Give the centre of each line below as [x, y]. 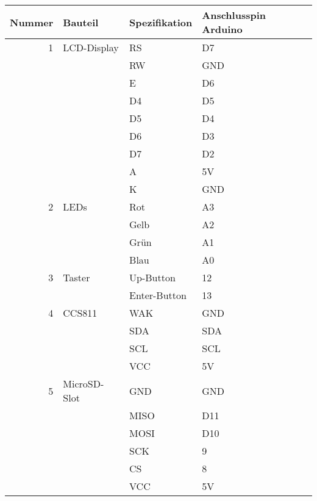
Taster [77, 277]
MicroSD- [84, 384]
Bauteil [81, 22]
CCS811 [80, 313]
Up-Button [152, 277]
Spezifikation [161, 22]
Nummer [32, 22]
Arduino [222, 29]
